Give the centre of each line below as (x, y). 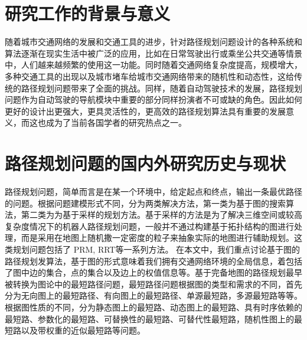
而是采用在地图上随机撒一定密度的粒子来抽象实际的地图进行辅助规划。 (157, 238)
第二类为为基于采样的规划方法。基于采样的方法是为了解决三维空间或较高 (161, 215)
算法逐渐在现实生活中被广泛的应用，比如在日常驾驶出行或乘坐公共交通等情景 (153, 53)
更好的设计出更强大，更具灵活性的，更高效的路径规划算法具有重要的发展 (145, 111)
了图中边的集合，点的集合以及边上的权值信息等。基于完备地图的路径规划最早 (153, 272)
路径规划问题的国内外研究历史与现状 (146, 163)
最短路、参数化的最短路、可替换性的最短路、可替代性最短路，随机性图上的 (149, 318)
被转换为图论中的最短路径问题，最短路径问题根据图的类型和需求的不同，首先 (153, 284)
